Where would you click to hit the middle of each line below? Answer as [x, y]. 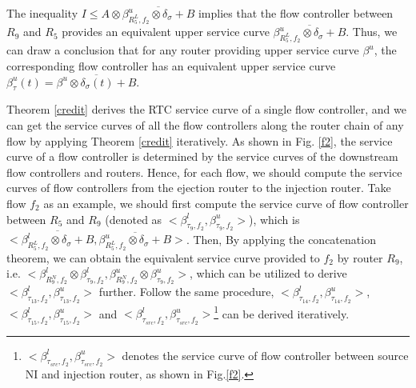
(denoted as [134, 219]
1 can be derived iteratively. [282, 312]
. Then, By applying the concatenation [281, 239]
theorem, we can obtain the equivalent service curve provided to [163, 257]
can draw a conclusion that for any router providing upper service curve [183, 50]
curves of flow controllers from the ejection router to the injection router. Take [199, 188]
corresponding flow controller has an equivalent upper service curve [171, 66]
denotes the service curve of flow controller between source [265, 355]
